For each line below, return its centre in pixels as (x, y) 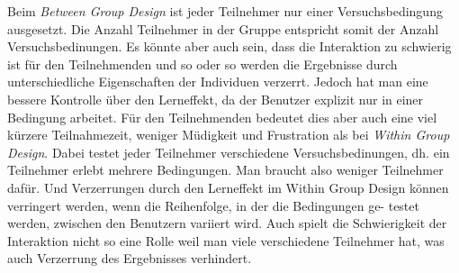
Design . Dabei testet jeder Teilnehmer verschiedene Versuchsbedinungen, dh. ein (229, 152)
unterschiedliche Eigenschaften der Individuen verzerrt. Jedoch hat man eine (218, 82)
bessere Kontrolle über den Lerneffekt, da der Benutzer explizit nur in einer (216, 99)
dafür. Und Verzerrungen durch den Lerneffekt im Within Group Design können (228, 187)
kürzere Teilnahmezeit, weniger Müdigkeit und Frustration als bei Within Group (229, 135)
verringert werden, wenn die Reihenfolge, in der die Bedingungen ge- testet (213, 205)
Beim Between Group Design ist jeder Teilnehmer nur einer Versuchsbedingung (225, 11)
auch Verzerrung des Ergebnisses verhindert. (130, 258)
